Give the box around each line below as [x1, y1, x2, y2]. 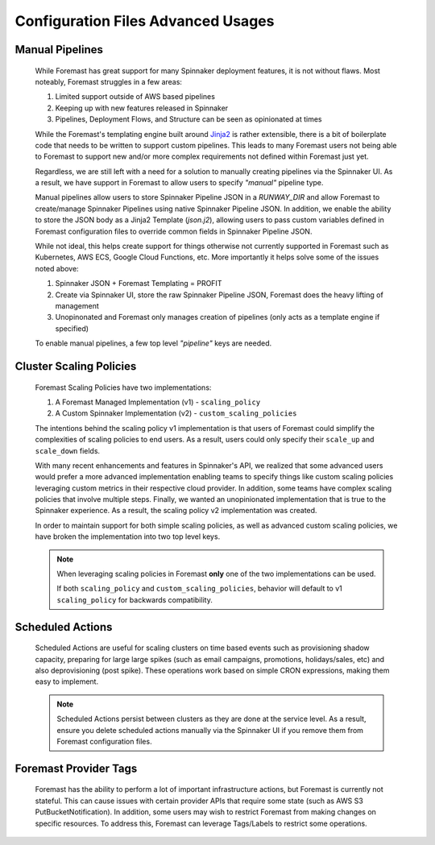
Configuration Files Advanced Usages [14, 12, 275, 30]
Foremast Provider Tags [14, 761, 138, 775]
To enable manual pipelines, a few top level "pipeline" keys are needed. [35, 338, 272, 348]
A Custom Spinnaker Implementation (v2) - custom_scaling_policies [55, 408, 297, 418]
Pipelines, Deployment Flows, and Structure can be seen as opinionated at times [55, 114, 322, 124]
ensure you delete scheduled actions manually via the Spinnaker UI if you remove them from [56, 725, 364, 735]
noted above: [35, 263, 80, 273]
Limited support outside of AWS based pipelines [55, 92, 215, 101]
